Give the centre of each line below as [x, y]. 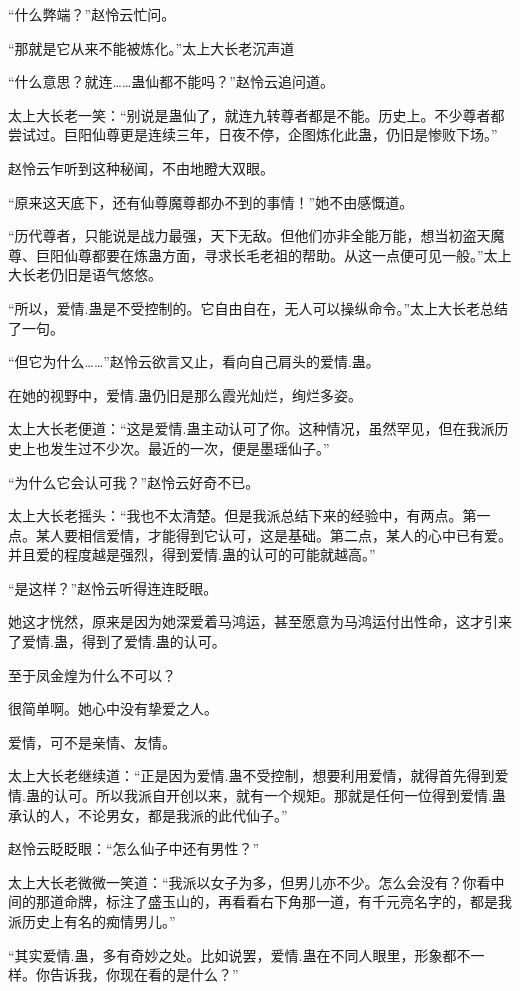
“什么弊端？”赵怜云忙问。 [92, 14]
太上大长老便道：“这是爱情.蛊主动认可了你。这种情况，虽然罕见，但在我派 [251, 428]
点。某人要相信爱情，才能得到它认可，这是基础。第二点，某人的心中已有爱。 [260, 534]
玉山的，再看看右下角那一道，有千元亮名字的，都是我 [336, 901]
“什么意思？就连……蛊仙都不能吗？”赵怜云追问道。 [171, 81]
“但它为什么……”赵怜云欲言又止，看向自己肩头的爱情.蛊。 [194, 361]
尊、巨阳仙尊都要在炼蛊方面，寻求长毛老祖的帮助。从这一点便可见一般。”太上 [260, 254]
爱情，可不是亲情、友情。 [92, 741]
